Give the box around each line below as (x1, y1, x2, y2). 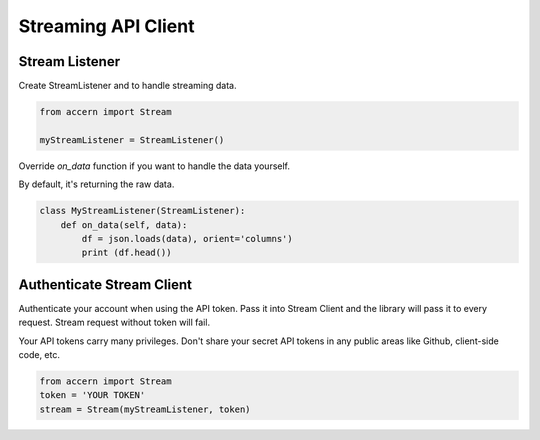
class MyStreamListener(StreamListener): (39, 205, 246, 217)
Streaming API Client (18, 15, 195, 37)
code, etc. (18, 349, 60, 361)
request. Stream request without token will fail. (18, 316, 210, 329)
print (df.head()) (81, 247, 172, 259)
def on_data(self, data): (60, 219, 188, 230)
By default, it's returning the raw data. (18, 178, 175, 190)
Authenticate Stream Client (18, 276, 192, 293)
